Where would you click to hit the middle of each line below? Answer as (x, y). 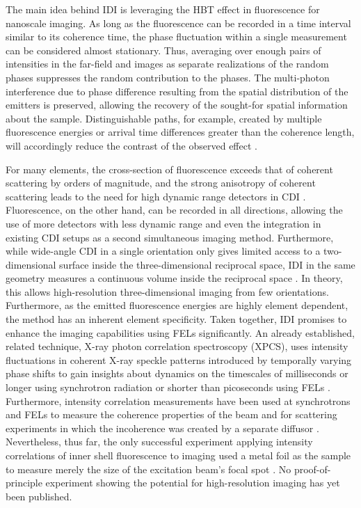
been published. (39, 496)
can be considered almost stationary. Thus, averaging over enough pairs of (163, 50)
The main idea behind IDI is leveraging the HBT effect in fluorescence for (163, 9)
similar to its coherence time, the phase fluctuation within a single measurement (176, 37)
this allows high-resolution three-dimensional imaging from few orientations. (167, 291)
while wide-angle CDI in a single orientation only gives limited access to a (163, 251)
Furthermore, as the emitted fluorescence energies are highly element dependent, (177, 305)
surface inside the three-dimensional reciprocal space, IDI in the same (207, 264)
